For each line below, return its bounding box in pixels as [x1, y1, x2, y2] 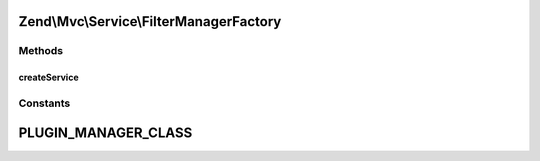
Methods [18, 44, 64, 58]
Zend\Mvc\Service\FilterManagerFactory [18, 13, 282, 30]
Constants [18, 96, 71, 110]
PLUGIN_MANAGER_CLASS [18, 124, 193, 141]
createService [18, 71, 79, 84]
